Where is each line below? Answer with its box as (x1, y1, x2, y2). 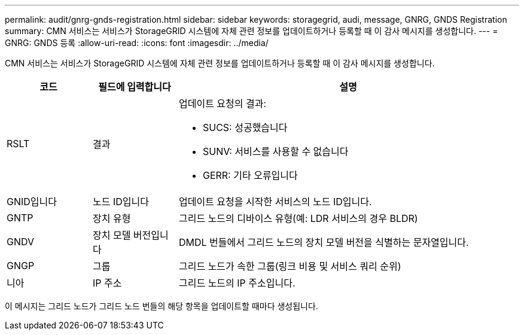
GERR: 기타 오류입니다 (202, 169, 298, 181)
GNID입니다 (7, 196, 57, 208)
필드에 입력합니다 (98, 81, 171, 93)
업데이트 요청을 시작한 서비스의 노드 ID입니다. (178, 196, 372, 208)
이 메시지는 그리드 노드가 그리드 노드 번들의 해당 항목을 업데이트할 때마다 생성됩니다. (5, 301, 318, 311)
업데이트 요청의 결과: (178, 98, 267, 109)
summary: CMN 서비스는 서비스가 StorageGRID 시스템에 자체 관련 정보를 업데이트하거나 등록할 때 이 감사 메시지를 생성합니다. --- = (5, 26, 498, 36)
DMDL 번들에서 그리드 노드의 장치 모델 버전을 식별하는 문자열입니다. (178, 236, 469, 248)
